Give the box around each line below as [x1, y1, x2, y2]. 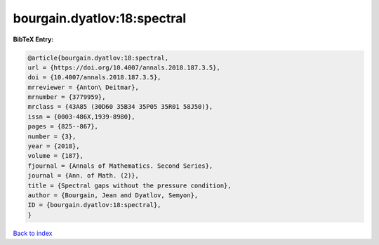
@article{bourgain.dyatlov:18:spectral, [27, 53, 168, 62]
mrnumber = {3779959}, [27, 93, 106, 101]
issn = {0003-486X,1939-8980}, [27, 112, 136, 121]
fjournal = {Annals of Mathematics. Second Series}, [27, 161, 213, 170]
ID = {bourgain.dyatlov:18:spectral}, [27, 201, 161, 209]
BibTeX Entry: [13, 35, 54, 44]
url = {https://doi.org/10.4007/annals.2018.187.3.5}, [27, 63, 220, 72]
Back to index [13, 229, 53, 237]
